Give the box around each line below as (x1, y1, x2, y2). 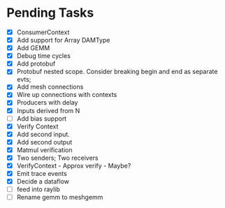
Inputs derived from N (16, 106, 80, 114)
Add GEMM (16, 44, 50, 52)
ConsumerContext (16, 28, 70, 36)
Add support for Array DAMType (16, 36, 110, 44)
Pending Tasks (6, 5, 94, 21)
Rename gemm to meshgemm (16, 193, 103, 202)
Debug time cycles (16, 52, 71, 60)
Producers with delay (16, 98, 78, 107)
